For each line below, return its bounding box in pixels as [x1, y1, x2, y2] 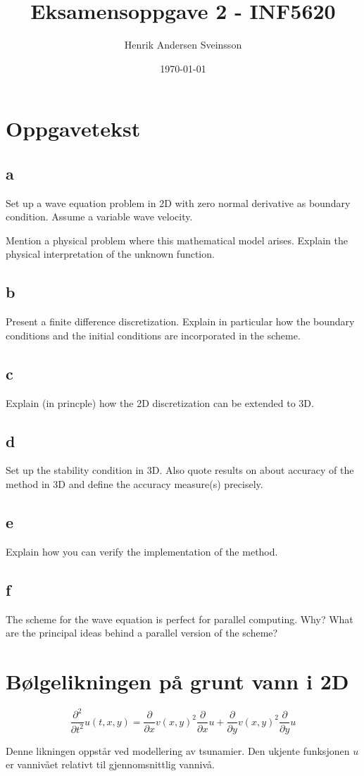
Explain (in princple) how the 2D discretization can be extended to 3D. [6, 395, 314, 410]
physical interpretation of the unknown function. [6, 246, 215, 261]
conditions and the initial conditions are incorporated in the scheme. [6, 327, 301, 342]
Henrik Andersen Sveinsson [124, 37, 242, 52]
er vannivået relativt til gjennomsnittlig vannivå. [6, 757, 215, 772]
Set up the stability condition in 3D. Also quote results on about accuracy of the [6, 463, 354, 477]
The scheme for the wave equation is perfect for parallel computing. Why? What [6, 611, 353, 626]
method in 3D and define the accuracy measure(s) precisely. [6, 477, 263, 492]
